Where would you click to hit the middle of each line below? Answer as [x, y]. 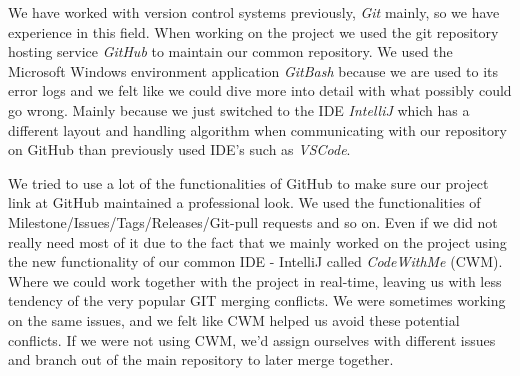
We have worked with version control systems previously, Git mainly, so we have [254, 12]
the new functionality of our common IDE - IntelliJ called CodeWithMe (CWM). [255, 261]
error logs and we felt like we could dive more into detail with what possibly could [260, 90]
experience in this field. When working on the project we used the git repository [253, 31]
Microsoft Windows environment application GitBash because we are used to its [253, 70]
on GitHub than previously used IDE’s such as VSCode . [179, 149]
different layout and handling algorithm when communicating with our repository [257, 129]
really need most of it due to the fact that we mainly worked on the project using [257, 241]
